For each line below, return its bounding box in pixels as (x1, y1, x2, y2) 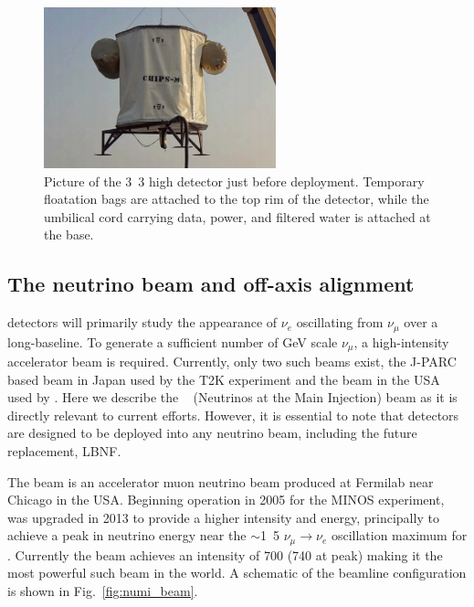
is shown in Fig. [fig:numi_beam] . (7, 580, 198, 600)
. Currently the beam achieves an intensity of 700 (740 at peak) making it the (7, 545, 443, 564)
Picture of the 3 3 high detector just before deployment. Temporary (44, 171, 425, 190)
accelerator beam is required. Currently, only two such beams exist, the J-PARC (7, 352, 457, 370)
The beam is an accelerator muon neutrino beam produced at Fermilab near (7, 472, 434, 491)
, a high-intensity (353, 332, 449, 351)
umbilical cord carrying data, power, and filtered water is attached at (44, 207, 431, 226)
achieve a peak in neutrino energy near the (7, 526, 247, 545)
